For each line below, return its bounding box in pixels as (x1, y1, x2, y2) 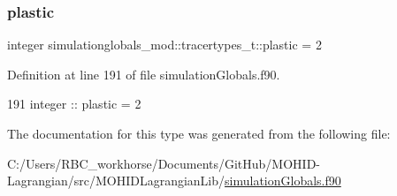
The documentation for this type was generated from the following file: (7, 124, 391, 142)
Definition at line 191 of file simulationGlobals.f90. (7, 64, 280, 83)
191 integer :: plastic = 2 (7, 94, 141, 113)
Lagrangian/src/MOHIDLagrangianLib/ (7, 171, 225, 190)
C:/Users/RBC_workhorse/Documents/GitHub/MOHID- (7, 154, 321, 172)
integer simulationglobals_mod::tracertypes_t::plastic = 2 (7, 35, 322, 54)
